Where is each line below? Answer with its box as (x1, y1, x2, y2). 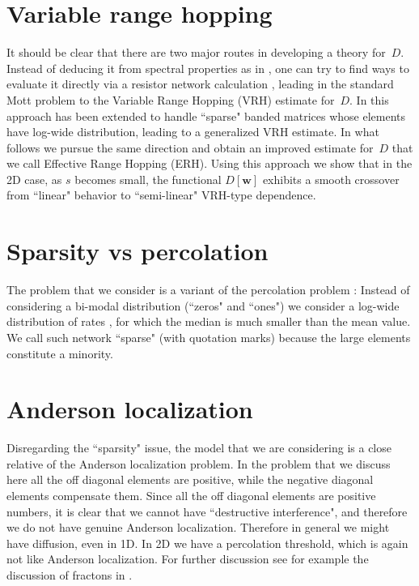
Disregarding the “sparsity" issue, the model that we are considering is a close (6, 439, 391, 456)
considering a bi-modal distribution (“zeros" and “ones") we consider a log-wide (6, 297, 400, 314)
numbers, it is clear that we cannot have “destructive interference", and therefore (6, 503, 408, 520)
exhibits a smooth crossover (262, 170, 400, 187)
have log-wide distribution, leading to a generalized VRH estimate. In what (6, 123, 379, 140)
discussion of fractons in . (6, 567, 133, 584)
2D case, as (6, 170, 62, 187)
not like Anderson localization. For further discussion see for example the (6, 550, 369, 567)
